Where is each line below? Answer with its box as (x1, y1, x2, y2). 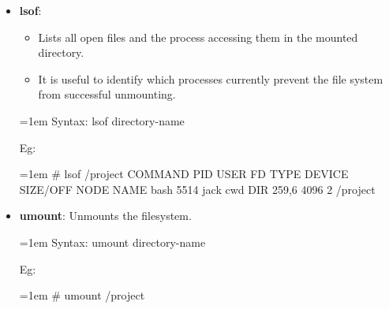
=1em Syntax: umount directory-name (19, 233, 206, 250)
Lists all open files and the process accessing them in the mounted (38, 28, 358, 45)
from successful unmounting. (38, 86, 176, 102)
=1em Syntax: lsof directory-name (19, 112, 185, 128)
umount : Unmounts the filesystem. (19, 207, 192, 224)
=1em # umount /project (19, 287, 145, 303)
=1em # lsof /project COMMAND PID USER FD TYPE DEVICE (19, 166, 349, 182)
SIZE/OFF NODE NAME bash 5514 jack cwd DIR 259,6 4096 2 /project (19, 181, 376, 197)
